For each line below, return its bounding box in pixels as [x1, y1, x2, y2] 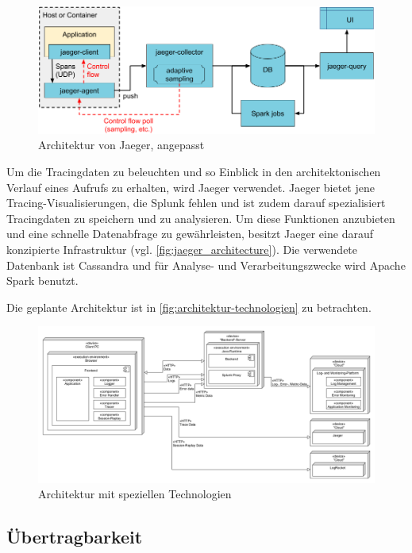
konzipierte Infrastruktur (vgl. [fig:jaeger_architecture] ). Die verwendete [6, 241, 358, 258]
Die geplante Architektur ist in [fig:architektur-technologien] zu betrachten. [6, 298, 372, 315]
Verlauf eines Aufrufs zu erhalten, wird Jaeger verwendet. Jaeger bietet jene [6, 179, 375, 195]
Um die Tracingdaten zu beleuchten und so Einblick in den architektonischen [6, 163, 381, 180]
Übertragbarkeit [6, 524, 143, 549]
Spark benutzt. [6, 272, 79, 289]
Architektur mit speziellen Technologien [38, 486, 232, 502]
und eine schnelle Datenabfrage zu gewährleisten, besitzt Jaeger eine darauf [6, 225, 373, 242]
